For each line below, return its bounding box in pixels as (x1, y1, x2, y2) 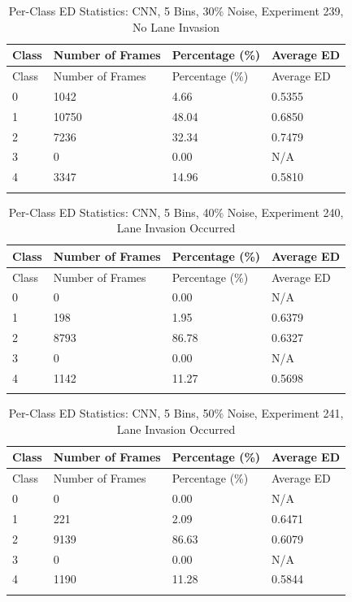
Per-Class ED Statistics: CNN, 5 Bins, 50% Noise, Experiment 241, (8, 405, 344, 422)
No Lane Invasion (133, 18, 219, 35)
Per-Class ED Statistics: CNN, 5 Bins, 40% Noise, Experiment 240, (8, 203, 344, 220)
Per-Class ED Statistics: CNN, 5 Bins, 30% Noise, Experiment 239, (8, 2, 344, 19)
